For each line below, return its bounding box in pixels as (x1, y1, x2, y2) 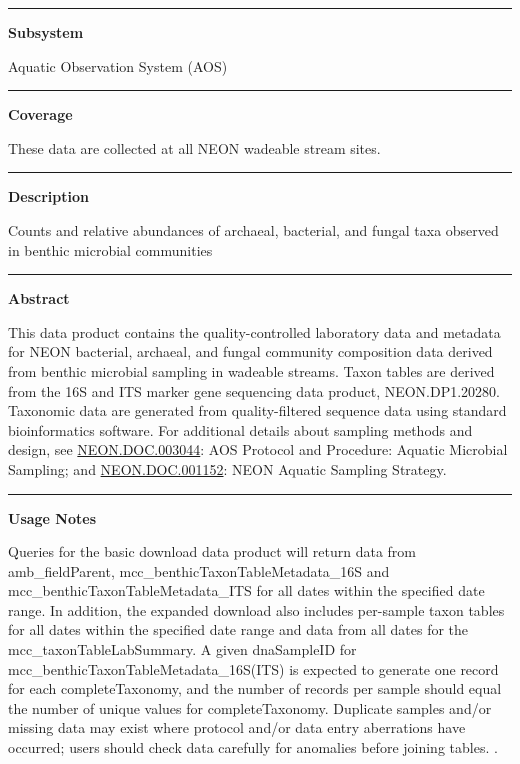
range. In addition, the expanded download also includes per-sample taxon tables (8, 599, 505, 620)
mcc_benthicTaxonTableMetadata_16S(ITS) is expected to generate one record (8, 658, 499, 679)
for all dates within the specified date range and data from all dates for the (8, 619, 469, 640)
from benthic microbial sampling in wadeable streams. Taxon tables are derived (8, 360, 495, 381)
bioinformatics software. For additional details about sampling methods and (8, 419, 473, 440)
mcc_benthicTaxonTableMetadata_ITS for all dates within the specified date (8, 580, 485, 601)
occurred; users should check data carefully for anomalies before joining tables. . (8, 737, 498, 758)
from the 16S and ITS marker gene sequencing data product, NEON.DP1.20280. (8, 380, 501, 401)
